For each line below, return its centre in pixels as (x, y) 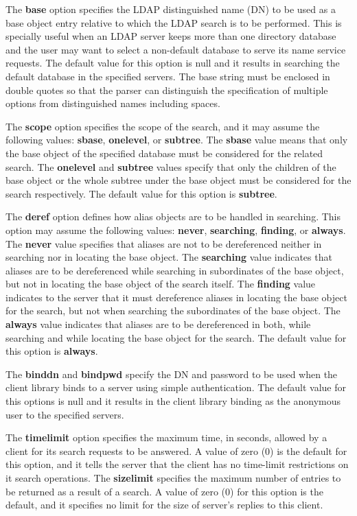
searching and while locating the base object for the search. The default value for (176, 337)
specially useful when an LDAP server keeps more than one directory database (171, 36)
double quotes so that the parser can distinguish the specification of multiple (167, 90)
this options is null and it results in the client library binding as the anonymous (173, 401)
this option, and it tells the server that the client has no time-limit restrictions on (177, 464)
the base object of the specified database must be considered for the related (164, 153)
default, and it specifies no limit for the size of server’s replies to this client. (164, 505)
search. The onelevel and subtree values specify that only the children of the (171, 166)
